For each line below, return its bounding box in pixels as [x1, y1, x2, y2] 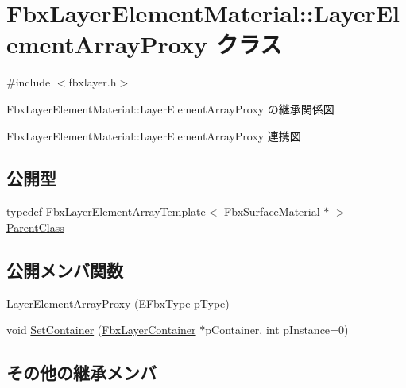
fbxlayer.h [68, 74, 117, 90]
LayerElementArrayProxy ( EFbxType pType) [6, 294, 230, 311]
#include [6, 74, 51, 90]
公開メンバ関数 [6, 257, 123, 282]
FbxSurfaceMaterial [224, 203, 320, 220]
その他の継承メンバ [6, 360, 157, 385]
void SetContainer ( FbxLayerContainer [6, 321, 196, 338]
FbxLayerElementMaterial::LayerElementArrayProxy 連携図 [6, 127, 301, 144]
